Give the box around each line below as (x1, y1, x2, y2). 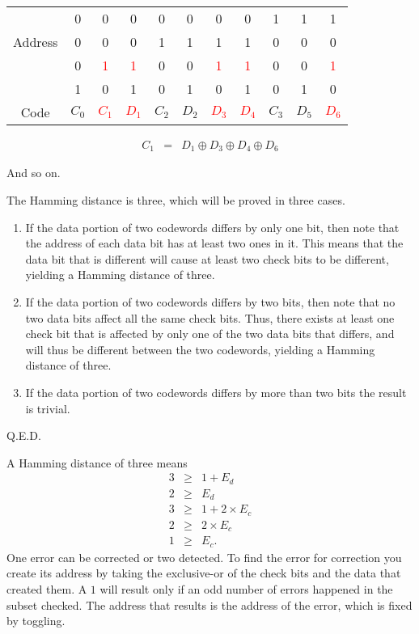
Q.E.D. (6, 427, 41, 444)
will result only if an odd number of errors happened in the (99, 581, 393, 597)
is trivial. (25, 399, 70, 416)
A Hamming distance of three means (6, 454, 188, 471)
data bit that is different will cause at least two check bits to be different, (25, 250, 389, 267)
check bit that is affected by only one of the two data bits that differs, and (25, 325, 395, 342)
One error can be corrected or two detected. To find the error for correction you (6, 548, 402, 565)
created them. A (6, 581, 87, 597)
